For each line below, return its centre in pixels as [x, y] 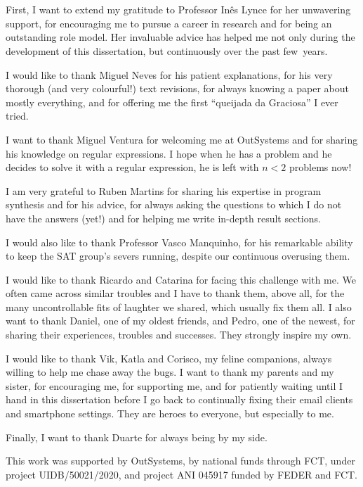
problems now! [320, 167]
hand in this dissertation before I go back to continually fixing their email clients [179, 399]
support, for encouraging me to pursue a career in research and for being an [169, 23]
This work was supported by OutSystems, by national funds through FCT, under [180, 461]
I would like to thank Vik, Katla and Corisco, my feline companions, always [169, 358]
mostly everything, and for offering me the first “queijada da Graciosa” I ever [172, 102]
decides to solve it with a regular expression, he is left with [132, 167]
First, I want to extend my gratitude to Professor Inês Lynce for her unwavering [178, 10]
